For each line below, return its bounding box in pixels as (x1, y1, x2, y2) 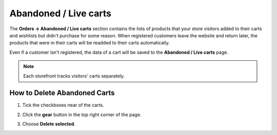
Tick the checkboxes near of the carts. (22, 102, 105, 108)
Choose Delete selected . (22, 121, 75, 127)
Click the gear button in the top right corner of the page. (22, 111, 142, 118)
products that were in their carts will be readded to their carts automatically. (9, 40, 170, 46)
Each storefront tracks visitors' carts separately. (23, 73, 125, 79)
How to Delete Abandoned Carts (9, 88, 115, 97)
